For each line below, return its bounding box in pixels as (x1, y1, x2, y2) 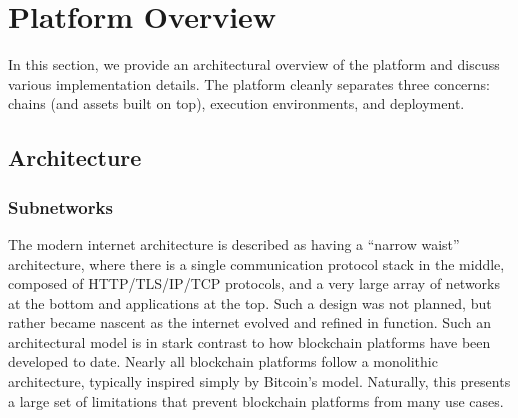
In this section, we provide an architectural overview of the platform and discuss (8, 54, 500, 75)
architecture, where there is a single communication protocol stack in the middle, (8, 253, 505, 274)
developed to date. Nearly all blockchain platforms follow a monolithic (8, 351, 438, 372)
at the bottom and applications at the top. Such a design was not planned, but (8, 292, 492, 313)
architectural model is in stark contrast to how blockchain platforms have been (8, 331, 491, 352)
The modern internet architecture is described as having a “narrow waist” (8, 233, 460, 254)
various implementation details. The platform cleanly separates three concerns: (8, 73, 491, 94)
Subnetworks (8, 194, 113, 219)
